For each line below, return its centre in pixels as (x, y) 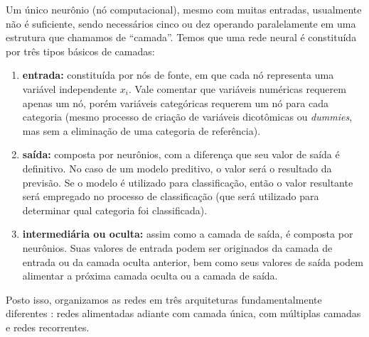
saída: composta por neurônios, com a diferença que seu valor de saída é (181, 154)
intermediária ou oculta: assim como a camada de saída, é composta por (188, 234)
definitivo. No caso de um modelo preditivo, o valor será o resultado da (177, 168)
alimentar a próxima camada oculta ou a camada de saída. (150, 276)
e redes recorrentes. (48, 327)
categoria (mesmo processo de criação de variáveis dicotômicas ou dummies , (187, 117)
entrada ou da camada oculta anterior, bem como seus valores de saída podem (193, 261)
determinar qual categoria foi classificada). (115, 210)
